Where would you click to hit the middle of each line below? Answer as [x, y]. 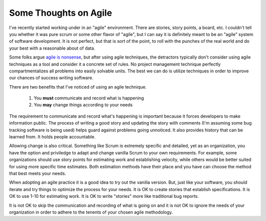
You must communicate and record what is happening [89, 98]
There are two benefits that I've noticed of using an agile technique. [78, 87]
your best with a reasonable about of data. [52, 48]
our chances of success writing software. [51, 78]
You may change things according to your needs [83, 105]
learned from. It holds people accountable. [52, 137]
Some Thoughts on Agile [61, 13]
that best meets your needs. [38, 173]
